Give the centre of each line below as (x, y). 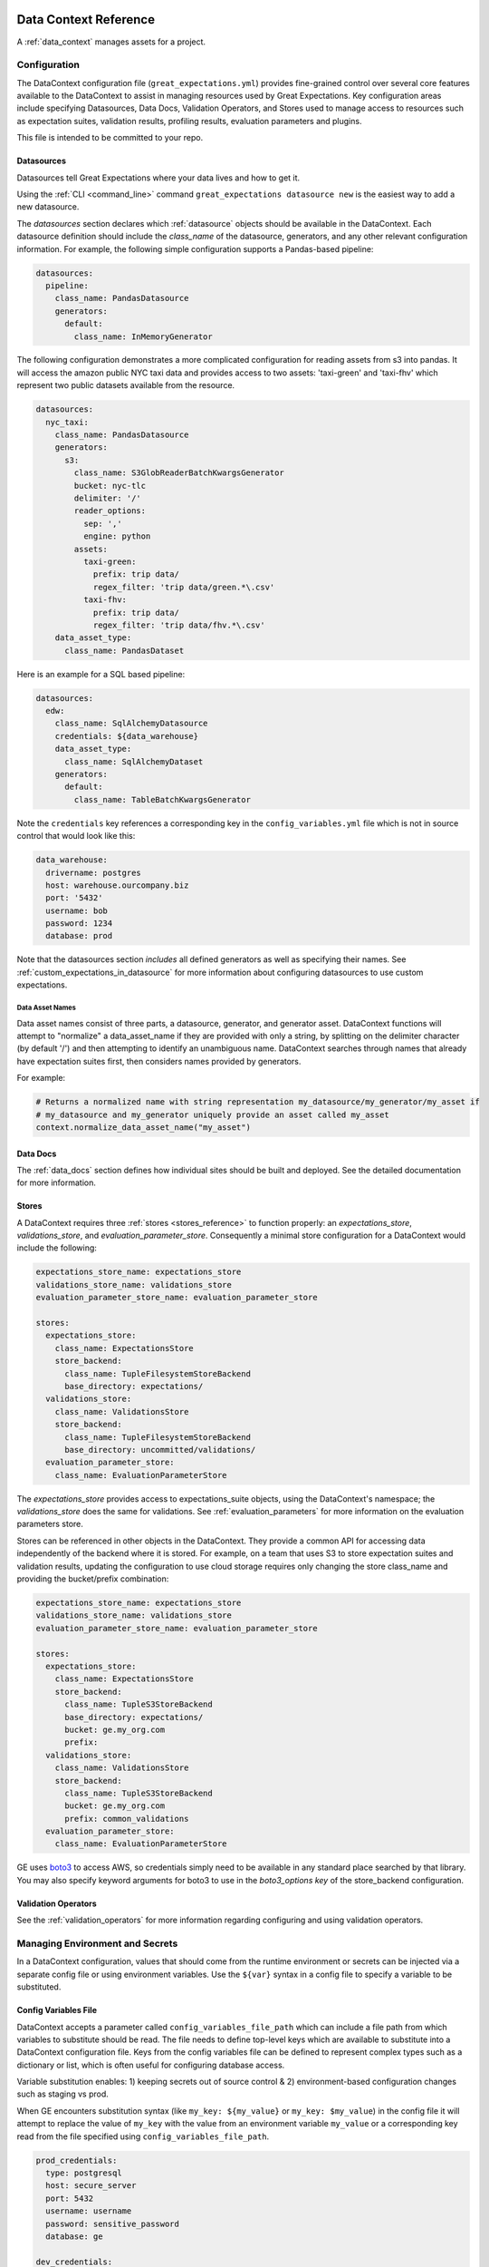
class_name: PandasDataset (125, 650)
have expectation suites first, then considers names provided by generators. (159, 1061)
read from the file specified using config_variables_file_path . (143, 2136)
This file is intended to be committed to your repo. (110, 138)
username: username (89, 2211)
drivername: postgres (94, 872)
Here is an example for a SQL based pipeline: (101, 674)
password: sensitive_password (113, 2223)
